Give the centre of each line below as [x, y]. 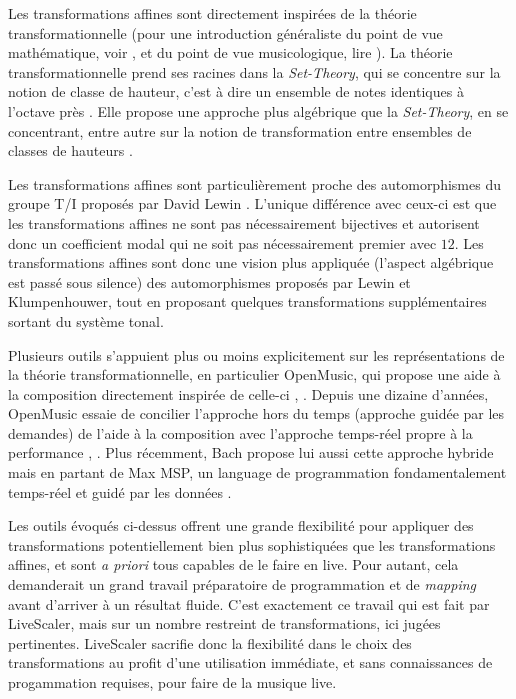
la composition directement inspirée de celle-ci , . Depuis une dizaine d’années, [248, 393]
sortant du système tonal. [86, 320]
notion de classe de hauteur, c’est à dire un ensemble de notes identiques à [236, 91]
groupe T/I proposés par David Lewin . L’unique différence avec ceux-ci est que [252, 203]
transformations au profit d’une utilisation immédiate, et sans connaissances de [250, 662]
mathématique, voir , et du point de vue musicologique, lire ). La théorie [230, 52]
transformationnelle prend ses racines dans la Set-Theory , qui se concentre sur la [254, 71]
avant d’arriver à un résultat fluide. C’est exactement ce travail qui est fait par [249, 603]
